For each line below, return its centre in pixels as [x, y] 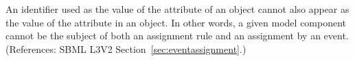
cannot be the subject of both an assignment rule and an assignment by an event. [177, 36]
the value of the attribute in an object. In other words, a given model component [176, 22]
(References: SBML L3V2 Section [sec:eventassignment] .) [126, 48]
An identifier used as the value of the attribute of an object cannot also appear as [177, 9]
